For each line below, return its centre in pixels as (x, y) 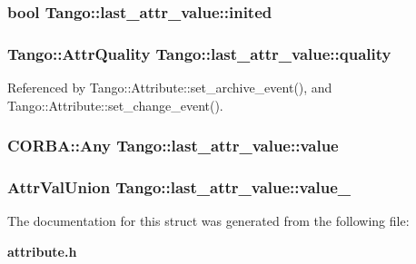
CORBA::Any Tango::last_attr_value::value (173, 146)
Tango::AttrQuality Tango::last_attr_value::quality (199, 53)
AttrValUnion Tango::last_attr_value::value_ (179, 187)
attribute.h (42, 251)
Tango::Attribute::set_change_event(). (115, 105)
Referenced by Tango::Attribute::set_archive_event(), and (170, 88)
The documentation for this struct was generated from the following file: (208, 221)
